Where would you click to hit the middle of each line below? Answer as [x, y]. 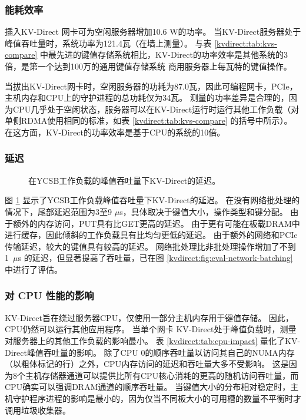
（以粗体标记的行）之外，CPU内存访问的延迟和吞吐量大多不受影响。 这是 [147, 364]
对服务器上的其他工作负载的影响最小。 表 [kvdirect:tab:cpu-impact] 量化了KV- [153, 340]
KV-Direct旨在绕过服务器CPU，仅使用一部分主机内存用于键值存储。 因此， [149, 317]
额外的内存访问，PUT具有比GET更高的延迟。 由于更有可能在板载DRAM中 [156, 223]
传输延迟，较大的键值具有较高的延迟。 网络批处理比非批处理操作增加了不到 [150, 246]
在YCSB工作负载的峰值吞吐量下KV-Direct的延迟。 [124, 180]
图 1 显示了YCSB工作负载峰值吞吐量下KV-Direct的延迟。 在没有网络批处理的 [152, 200]
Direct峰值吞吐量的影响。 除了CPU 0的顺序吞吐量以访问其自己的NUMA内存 [150, 352]
